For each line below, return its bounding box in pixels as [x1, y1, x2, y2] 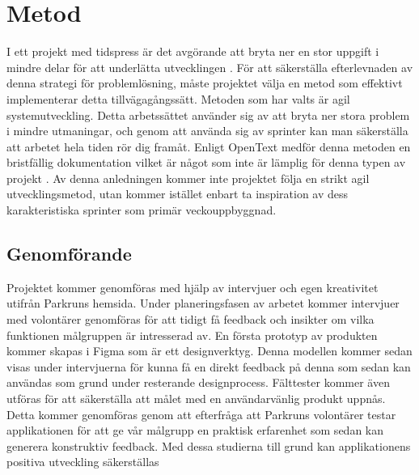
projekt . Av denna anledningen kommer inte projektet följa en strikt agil [6, 169, 370, 186]
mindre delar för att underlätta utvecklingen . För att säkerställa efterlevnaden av [6, 58, 413, 75]
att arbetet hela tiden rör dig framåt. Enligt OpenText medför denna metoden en [6, 138, 411, 155]
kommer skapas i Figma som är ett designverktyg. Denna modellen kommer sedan [6, 342, 413, 359]
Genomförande [6, 241, 132, 266]
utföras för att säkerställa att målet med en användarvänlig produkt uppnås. [6, 390, 386, 407]
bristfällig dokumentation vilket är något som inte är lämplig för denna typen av [6, 154, 406, 171]
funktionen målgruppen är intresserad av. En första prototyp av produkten [6, 326, 378, 343]
